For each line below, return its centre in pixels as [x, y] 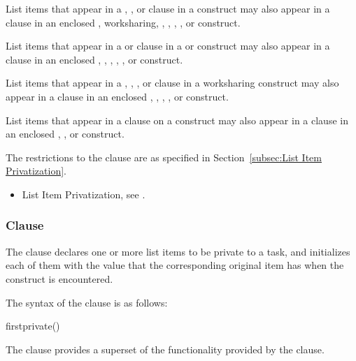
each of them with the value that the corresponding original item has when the [175, 265]
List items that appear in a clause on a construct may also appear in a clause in [177, 120]
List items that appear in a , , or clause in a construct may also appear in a [168, 8]
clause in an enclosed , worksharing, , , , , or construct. [123, 22]
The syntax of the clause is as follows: [87, 302]
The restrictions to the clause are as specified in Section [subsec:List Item [164, 157]
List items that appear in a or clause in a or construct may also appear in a [168, 46]
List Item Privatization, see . [84, 194]
